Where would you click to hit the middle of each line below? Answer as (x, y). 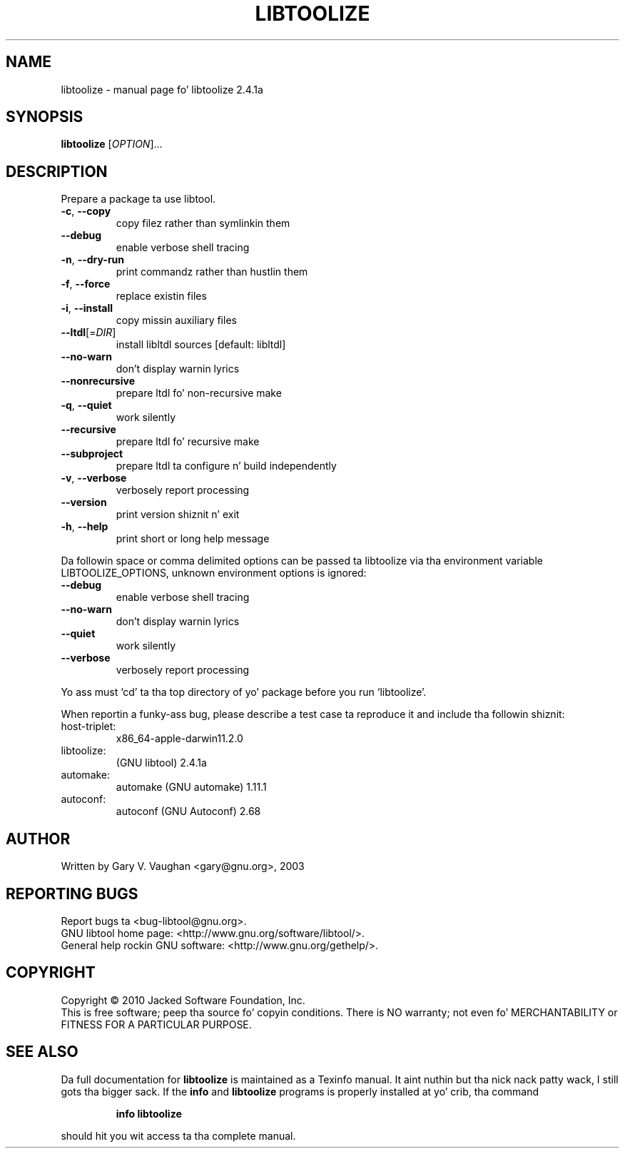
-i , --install (87, 308)
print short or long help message (193, 539)
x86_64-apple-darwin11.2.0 (179, 739)
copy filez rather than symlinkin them (203, 223)
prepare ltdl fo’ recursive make (188, 442)
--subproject (92, 454)
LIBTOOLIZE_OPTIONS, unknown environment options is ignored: (214, 573)
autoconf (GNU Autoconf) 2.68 (188, 811)
